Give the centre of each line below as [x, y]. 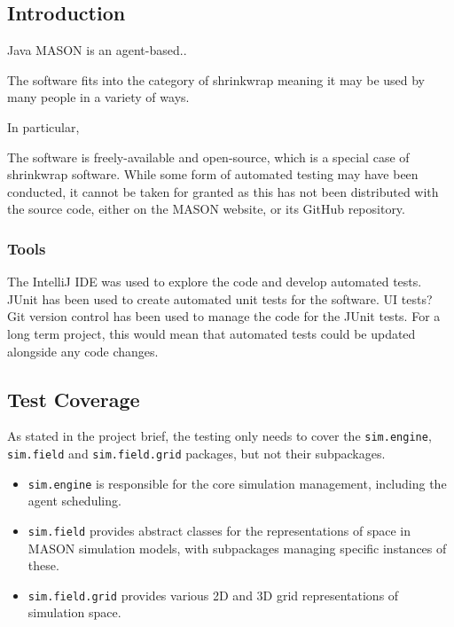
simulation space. [74, 612]
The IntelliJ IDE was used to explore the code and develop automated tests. [215, 282]
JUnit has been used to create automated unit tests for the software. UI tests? [220, 298]
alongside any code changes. [83, 351]
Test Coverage [74, 399]
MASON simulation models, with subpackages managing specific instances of [237, 548]
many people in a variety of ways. [98, 97]
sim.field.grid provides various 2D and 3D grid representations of [213, 595]
